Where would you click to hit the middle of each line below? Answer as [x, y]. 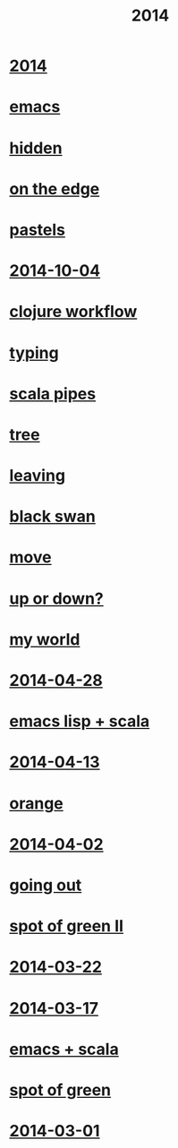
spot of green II [66, 926]
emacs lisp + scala [80, 721]
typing [34, 352]
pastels [37, 230]
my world [45, 639]
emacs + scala [64, 1049]
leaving [37, 476]
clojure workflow [73, 312]
